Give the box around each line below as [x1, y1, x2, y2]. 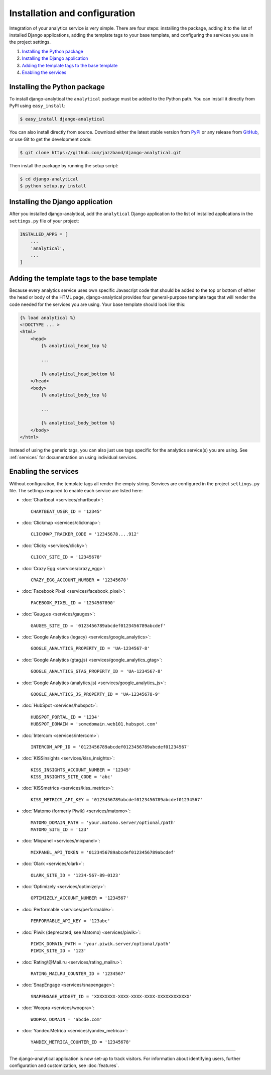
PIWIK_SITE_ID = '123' [31, 948, 87, 954]
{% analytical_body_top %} [41, 392, 107, 398]
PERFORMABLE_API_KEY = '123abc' [31, 918, 110, 924]
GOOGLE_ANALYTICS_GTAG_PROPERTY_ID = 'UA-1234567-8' [31, 669, 163, 674]
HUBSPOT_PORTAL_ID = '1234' [31, 714, 100, 720]
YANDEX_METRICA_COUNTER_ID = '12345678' [31, 1039, 131, 1045]
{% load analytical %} [20, 314, 76, 320]
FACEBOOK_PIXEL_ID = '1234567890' [31, 600, 115, 605]
